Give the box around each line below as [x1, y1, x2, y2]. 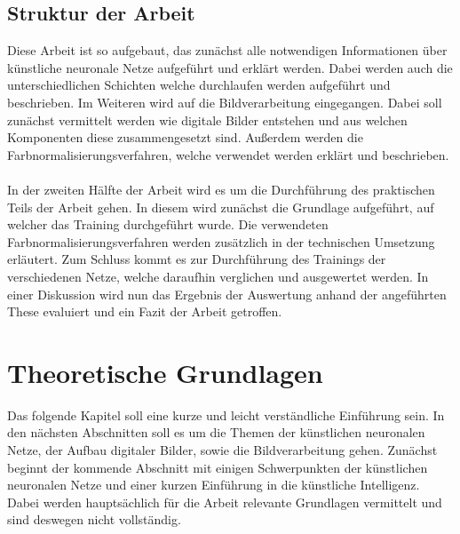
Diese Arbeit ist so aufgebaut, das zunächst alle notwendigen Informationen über [7, 41, 448, 60]
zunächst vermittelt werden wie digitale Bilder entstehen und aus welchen [7, 110, 408, 129]
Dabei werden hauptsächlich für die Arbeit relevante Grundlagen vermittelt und [7, 492, 442, 511]
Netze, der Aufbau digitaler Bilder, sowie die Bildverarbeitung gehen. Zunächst [7, 441, 438, 459]
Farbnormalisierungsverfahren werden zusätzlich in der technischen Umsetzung [7, 232, 435, 251]
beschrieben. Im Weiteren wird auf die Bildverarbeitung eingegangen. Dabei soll [7, 92, 442, 111]
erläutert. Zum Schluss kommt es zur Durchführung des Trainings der [7, 250, 386, 268]
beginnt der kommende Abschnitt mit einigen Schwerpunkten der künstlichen [7, 458, 428, 476]
